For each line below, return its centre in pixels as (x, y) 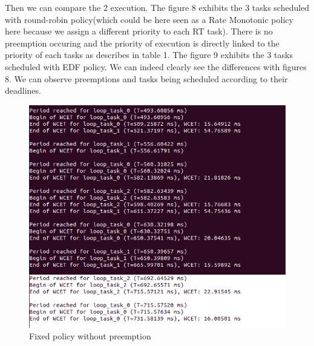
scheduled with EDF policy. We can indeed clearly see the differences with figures (156, 66)
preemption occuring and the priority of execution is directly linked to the (142, 43)
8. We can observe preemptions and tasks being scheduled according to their (146, 78)
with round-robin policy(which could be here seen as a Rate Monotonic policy (149, 19)
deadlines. (23, 90)
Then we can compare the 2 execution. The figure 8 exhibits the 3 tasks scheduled (157, 7)
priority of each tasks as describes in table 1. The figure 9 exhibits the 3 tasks (149, 55)
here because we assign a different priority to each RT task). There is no (139, 31)
